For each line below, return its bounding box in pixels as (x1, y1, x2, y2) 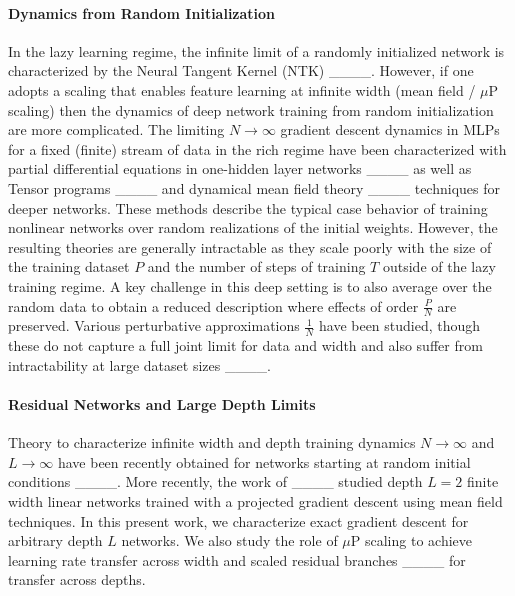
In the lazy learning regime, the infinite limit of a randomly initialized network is (8, 40, 505, 61)
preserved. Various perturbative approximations (8, 315, 300, 336)
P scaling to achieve (350, 530, 472, 551)
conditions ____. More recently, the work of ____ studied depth (8, 471, 423, 492)
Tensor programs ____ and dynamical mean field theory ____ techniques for (8, 177, 500, 198)
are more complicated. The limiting (8, 119, 225, 140)
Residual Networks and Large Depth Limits (8, 393, 316, 414)
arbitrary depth (8, 530, 103, 551)
